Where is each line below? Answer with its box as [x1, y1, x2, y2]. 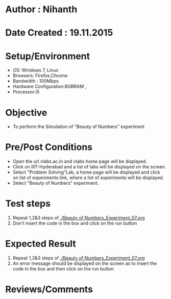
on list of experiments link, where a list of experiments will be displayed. [12, 175, 164, 181]
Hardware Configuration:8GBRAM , [12, 83, 87, 90]
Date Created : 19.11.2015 [5, 27, 113, 39]
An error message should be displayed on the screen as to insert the [12, 260, 157, 266]
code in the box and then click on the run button [12, 266, 114, 272]
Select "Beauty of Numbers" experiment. [12, 180, 99, 186]
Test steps [5, 198, 51, 210]
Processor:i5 [12, 89, 40, 95]
